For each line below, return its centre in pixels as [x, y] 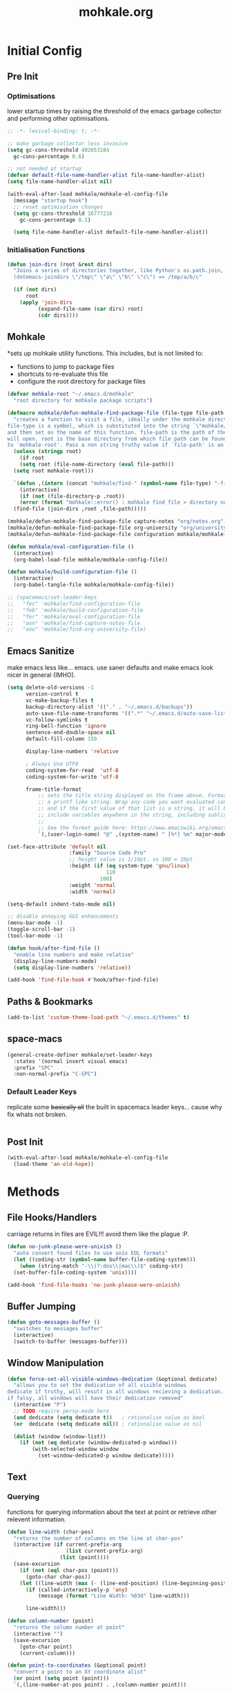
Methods [33, 1192]
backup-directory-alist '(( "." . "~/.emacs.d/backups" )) [109, 707]
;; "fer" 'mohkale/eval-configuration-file [74, 616]
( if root [32, 458]
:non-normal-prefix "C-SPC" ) [55, 1074]
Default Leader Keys [42, 1092]
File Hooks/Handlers [52, 1217]
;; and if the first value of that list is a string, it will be [134, 809]
